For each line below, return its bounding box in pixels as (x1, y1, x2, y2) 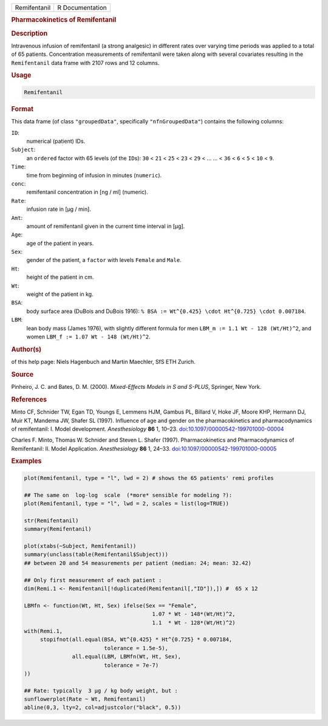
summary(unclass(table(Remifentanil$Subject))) (24, 551, 168, 558)
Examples (11, 457, 42, 465)
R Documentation (57, 4, 108, 12)
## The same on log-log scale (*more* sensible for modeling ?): (24, 491, 233, 498)
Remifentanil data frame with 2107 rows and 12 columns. (11, 59, 160, 66)
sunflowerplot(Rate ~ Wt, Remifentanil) (24, 696, 146, 703)
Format (11, 104, 33, 113)
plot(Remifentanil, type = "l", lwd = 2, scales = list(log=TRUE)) (24, 500, 230, 507)
